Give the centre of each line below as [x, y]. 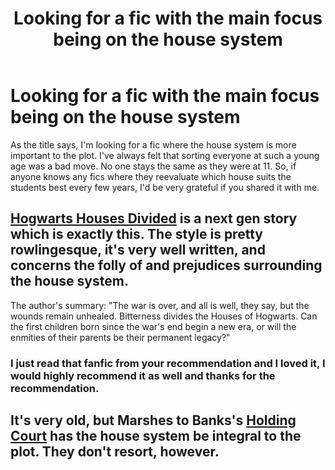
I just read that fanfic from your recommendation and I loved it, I [168, 363]
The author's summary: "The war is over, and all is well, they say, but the [160, 305]
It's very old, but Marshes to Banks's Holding [153, 420]
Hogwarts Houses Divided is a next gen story [154, 218]
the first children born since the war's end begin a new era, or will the [153, 326]
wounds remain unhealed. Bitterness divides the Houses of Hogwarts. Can [164, 316]
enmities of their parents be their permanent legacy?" [120, 337]
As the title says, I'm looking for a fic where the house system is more [153, 144]
